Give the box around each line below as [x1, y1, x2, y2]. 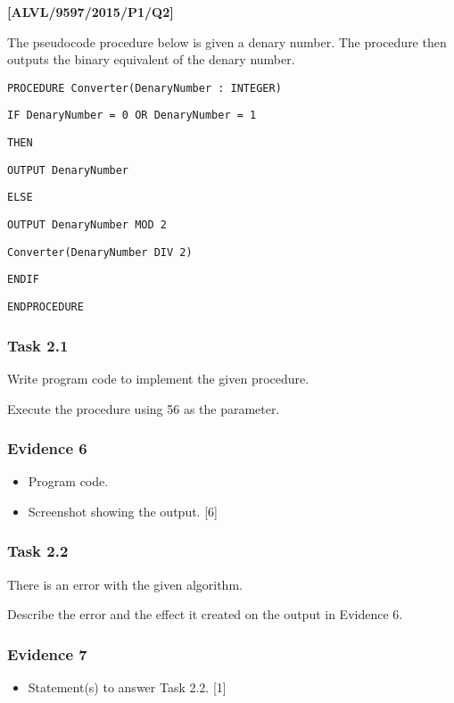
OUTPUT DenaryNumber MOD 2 [7, 219, 167, 232]
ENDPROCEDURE [7, 301, 84, 314]
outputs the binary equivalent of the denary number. [7, 50, 295, 69]
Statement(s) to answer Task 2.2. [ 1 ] [28, 678, 227, 697]
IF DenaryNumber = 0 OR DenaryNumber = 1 [7, 109, 257, 122]
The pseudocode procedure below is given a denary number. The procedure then [7, 32, 447, 51]
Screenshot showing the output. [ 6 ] [28, 501, 218, 520]
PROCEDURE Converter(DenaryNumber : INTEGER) [7, 81, 282, 95]
